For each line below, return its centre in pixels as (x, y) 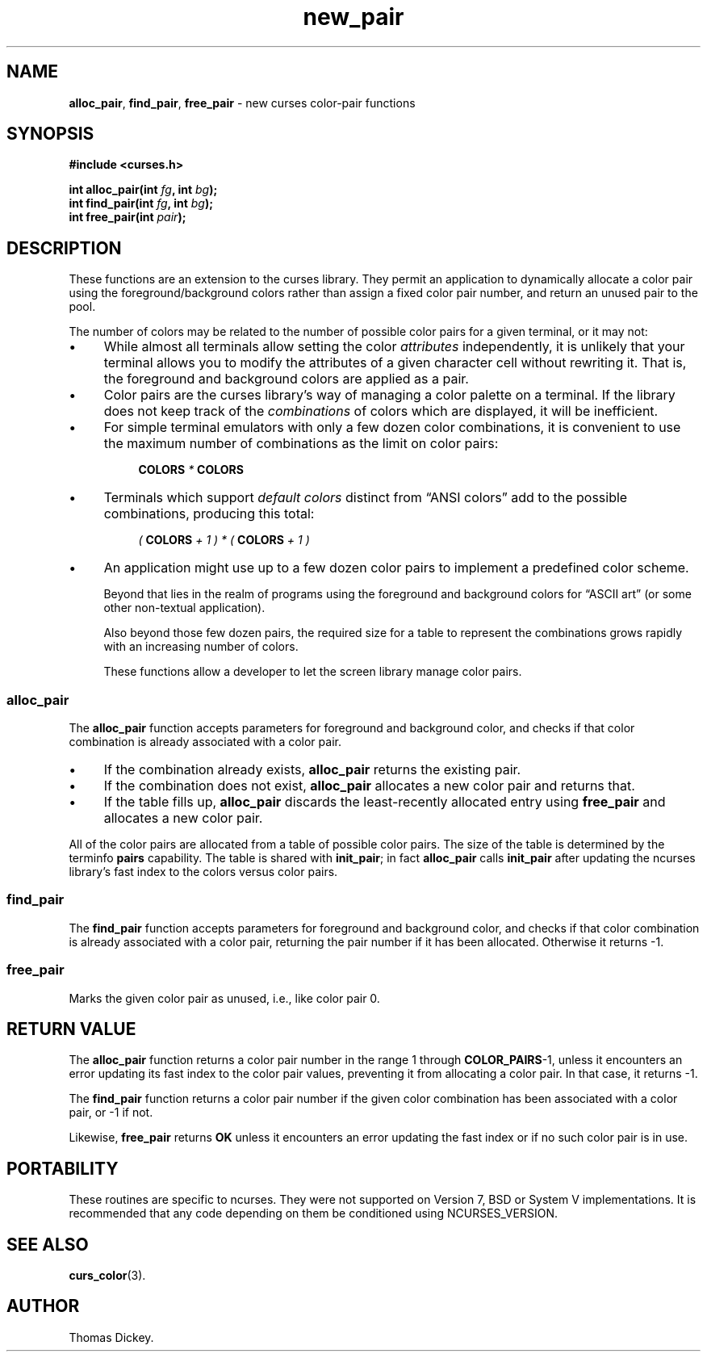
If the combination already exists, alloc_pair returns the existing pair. (312, 770)
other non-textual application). (184, 608)
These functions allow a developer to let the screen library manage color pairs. (313, 672)
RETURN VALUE (71, 1029)
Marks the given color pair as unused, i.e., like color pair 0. (224, 998)
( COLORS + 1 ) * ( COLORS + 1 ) (224, 540)
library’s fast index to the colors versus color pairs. (203, 872)
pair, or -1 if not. (111, 1113)
